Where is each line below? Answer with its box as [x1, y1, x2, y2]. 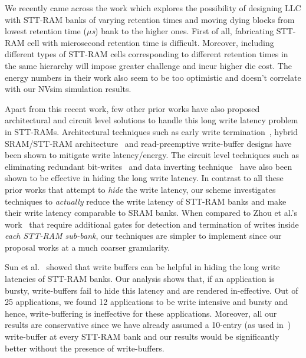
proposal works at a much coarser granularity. [5, 241, 170, 253]
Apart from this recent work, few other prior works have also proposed [5, 102, 260, 114]
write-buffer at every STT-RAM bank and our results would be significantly [5, 330, 279, 343]
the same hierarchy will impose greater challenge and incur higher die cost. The [5, 59, 292, 71]
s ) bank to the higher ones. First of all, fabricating [91, 25, 274, 37]
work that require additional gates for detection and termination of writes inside [5, 218, 299, 230]
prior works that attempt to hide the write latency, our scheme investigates [5, 183, 276, 195]
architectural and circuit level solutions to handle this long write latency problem [5, 114, 298, 126]
